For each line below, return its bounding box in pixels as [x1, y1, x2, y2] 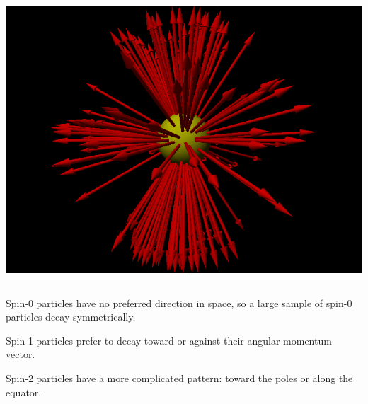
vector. [6, 347, 35, 362]
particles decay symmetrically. [6, 309, 136, 324]
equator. [6, 384, 42, 399]
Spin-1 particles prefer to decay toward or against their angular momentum [6, 333, 332, 347]
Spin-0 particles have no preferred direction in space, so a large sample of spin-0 [6, 295, 352, 310]
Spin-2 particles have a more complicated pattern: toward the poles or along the [6, 370, 353, 385]
